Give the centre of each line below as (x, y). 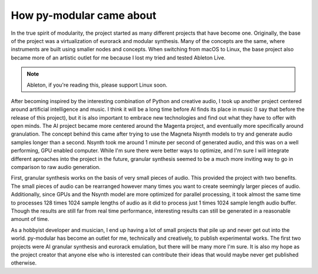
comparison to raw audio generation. (56, 167)
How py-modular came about (84, 15)
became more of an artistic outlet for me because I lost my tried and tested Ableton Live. (118, 57)
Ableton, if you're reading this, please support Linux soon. (97, 85)
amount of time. (30, 219)
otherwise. (24, 263)
